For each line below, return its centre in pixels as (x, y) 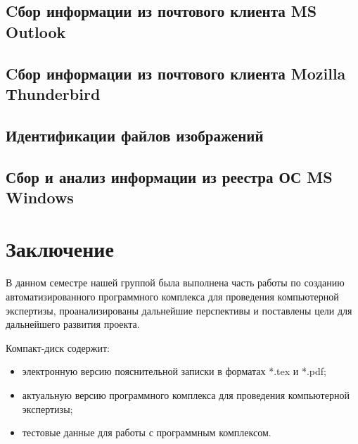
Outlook (36, 31)
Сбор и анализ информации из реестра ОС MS (169, 176)
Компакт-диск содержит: (58, 347)
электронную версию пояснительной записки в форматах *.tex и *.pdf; (174, 371)
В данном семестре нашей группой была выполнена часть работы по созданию (175, 283)
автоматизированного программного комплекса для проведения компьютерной (172, 297)
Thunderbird (53, 93)
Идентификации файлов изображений (135, 135)
